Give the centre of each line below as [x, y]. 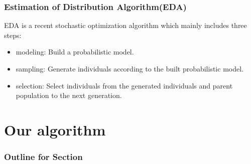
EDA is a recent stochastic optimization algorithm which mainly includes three [125, 25]
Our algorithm [55, 129]
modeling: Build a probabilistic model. [75, 52]
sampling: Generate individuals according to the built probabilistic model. [130, 68]
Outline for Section [43, 157]
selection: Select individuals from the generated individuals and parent [124, 85]
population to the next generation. [69, 95]
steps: [13, 35]
